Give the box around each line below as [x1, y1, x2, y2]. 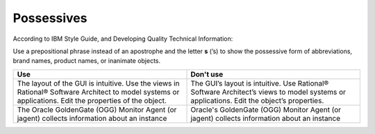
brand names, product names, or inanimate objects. [12, 57, 161, 65]
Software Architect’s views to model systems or [190, 87, 347, 97]
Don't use [190, 69, 224, 79]
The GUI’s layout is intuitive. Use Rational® [190, 78, 329, 88]
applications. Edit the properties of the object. [17, 95, 167, 105]
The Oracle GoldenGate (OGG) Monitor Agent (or [17, 104, 177, 114]
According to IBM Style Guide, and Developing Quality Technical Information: [12, 35, 233, 43]
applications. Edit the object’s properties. [190, 95, 324, 105]
